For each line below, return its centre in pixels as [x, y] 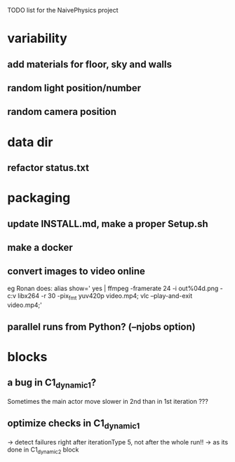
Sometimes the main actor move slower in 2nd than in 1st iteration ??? [108, 402]
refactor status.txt [48, 168]
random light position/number [74, 88]
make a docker [40, 247]
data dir [30, 142]
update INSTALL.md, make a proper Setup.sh [108, 224]
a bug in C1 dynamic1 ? [52, 383]
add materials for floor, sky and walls [89, 64]
